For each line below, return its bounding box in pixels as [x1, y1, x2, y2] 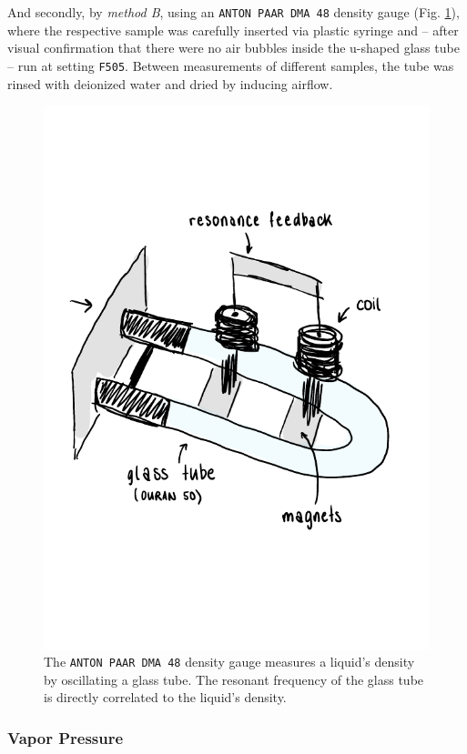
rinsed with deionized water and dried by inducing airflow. [7, 74, 333, 93]
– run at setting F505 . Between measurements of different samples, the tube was [7, 55, 454, 75]
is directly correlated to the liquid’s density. [44, 688, 287, 707]
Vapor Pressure [7, 726, 124, 749]
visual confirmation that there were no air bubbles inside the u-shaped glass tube [7, 38, 460, 57]
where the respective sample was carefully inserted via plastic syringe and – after [7, 20, 459, 39]
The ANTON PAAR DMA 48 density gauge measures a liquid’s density [44, 652, 415, 671]
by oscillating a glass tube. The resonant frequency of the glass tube [44, 669, 424, 689]
